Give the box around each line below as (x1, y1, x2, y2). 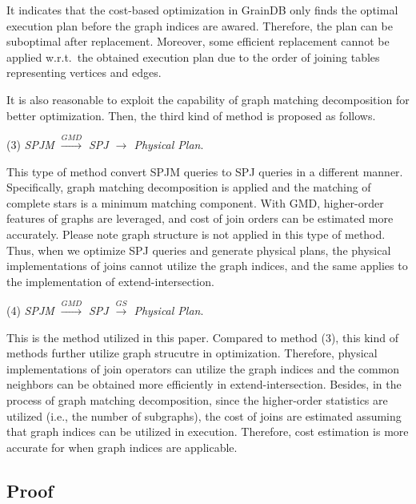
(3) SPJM (6, 135, 54, 152)
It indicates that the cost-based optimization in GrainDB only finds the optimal (6, 2, 398, 18)
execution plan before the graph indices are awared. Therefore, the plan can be (6, 17, 393, 34)
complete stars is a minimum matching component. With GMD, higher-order (6, 194, 384, 211)
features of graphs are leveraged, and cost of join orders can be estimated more (6, 210, 394, 227)
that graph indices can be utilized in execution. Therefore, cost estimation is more (6, 423, 409, 440)
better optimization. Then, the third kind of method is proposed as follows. (6, 107, 376, 123)
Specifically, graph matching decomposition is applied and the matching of (6, 179, 371, 196)
